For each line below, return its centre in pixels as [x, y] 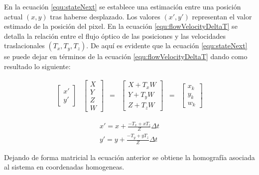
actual [13, 16]
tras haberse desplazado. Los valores [105, 16]
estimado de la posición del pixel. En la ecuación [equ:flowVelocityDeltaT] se [121, 26]
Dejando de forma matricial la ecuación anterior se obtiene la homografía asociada [129, 157]
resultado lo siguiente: [37, 66]
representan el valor [222, 16]
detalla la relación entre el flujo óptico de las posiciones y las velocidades [115, 36]
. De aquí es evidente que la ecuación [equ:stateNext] [167, 45]
